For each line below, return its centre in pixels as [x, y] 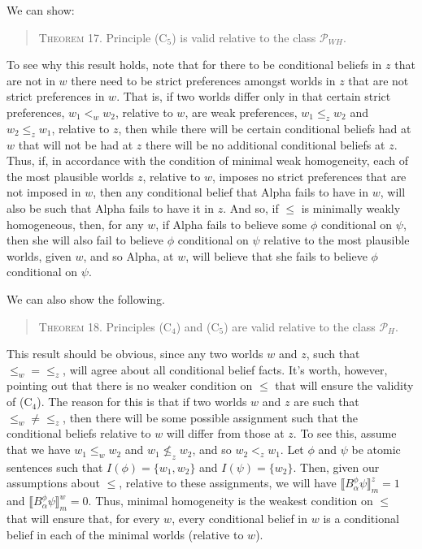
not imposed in [44, 192]
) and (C [198, 326]
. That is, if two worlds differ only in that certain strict [254, 96]
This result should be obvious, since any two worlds [135, 354]
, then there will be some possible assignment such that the [211, 417]
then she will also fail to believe [85, 240]
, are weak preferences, [241, 112]
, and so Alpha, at [128, 255]
